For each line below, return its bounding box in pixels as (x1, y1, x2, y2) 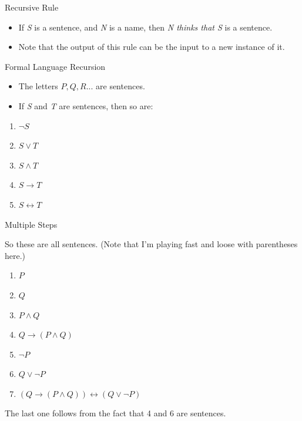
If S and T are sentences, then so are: (18, 99, 153, 112)
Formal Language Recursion (5, 60, 106, 72)
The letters (18, 80, 58, 92)
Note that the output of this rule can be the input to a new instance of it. (18, 41, 285, 53)
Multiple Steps (5, 218, 58, 230)
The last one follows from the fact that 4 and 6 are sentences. (5, 407, 226, 419)
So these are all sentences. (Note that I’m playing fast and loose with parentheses (5, 238, 298, 250)
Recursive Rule (5, 1, 59, 13)
